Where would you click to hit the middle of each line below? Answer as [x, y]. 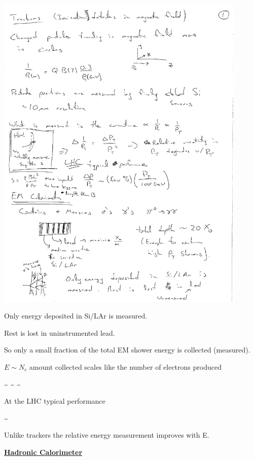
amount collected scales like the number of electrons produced [125, 367]
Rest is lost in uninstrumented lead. [60, 332]
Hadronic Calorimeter [43, 452]
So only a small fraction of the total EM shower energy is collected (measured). [127, 350]
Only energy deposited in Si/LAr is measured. [76, 316]
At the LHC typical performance [55, 401]
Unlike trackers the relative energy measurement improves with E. [107, 435]
